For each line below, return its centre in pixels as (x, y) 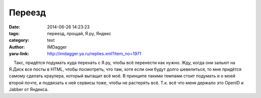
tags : (14, 33)
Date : (14, 27)
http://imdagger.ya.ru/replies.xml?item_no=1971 (94, 54)
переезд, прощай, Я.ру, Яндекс (79, 33)
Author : (17, 47)
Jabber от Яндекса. (29, 89)
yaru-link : (19, 54)
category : (19, 40)
